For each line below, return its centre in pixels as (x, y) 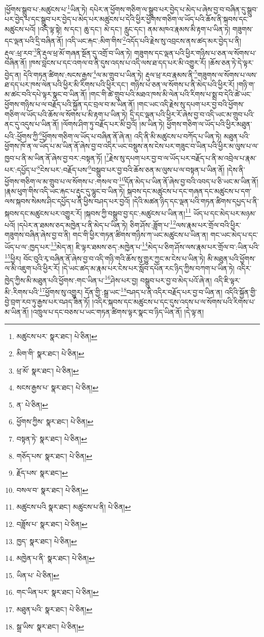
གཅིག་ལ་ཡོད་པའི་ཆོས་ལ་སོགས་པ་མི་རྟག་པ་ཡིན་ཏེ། (66, 114)
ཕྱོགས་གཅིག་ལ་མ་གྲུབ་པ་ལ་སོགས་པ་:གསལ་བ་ (62, 181)
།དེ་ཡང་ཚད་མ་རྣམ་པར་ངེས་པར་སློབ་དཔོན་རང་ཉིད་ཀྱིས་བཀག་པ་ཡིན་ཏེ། (148, 268)
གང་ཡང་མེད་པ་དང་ (234, 235)
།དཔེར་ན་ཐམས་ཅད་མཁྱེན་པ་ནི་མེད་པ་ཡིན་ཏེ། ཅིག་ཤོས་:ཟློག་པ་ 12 (97, 224)
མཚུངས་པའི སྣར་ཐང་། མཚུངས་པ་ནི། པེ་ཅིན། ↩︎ (74, 507)
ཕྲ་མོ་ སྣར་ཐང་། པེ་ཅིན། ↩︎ (48, 370)
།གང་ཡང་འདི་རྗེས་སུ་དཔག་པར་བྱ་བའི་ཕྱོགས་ (191, 104)
